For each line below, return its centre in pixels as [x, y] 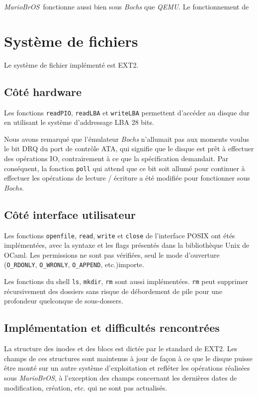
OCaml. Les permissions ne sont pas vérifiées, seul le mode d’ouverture [112, 254]
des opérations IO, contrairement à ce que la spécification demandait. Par [116, 158]
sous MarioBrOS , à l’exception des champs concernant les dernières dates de [121, 377]
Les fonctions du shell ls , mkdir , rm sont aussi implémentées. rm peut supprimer [126, 281]
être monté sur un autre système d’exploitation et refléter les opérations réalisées [127, 368]
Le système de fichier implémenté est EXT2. [71, 64]
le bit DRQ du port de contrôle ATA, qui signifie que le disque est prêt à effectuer [129, 148]
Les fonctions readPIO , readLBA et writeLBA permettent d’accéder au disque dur [127, 112]
